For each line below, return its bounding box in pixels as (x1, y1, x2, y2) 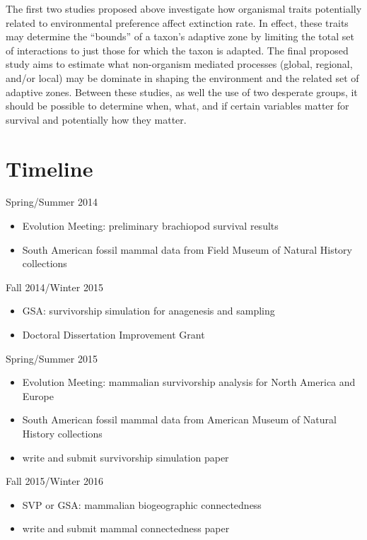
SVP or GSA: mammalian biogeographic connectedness (22, 497, 262, 512)
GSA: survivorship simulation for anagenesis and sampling (22, 303, 275, 318)
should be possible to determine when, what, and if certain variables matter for (6, 98, 349, 113)
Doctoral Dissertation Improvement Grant (22, 327, 205, 342)
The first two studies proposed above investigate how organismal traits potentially (6, 1, 362, 16)
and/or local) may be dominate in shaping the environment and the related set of (6, 70, 359, 85)
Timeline (6, 153, 93, 182)
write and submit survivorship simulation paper (22, 450, 229, 464)
